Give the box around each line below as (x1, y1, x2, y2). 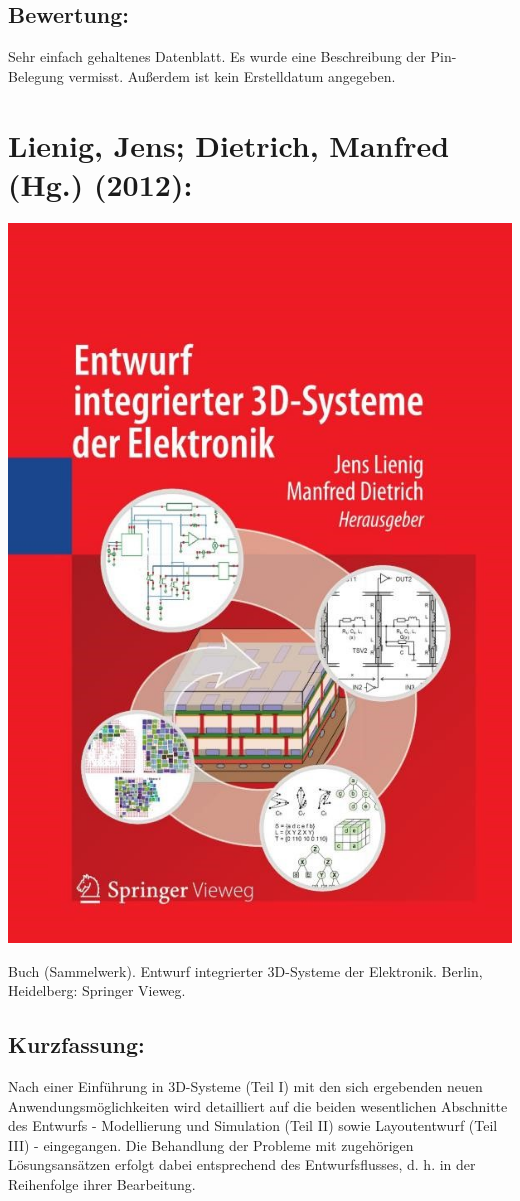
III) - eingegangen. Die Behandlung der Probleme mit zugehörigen (8, 1134, 414, 1155)
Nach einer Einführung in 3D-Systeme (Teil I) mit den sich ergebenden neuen (8, 1076, 483, 1097)
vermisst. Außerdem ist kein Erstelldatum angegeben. (68, 65, 396, 86)
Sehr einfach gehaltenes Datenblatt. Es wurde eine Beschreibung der (8, 46, 426, 67)
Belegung (8, 65, 64, 86)
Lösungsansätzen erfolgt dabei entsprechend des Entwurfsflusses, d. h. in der (8, 1154, 476, 1175)
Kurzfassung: (8, 1029, 145, 1060)
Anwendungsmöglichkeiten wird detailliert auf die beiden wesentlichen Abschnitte (8, 1095, 508, 1116)
